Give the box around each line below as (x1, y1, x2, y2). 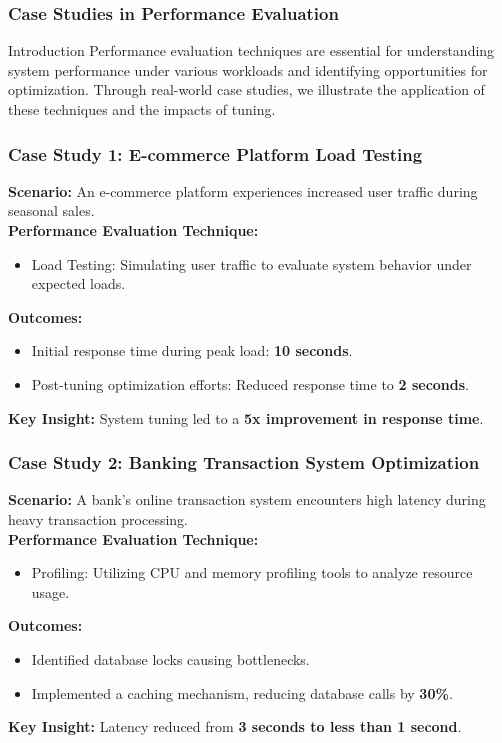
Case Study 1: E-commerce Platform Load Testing (8, 141, 423, 166)
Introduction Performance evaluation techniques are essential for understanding (8, 40, 495, 61)
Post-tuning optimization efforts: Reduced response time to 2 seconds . (31, 373, 470, 394)
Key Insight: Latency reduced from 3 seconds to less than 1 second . (8, 716, 462, 737)
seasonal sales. (8, 200, 95, 221)
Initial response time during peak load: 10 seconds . (31, 340, 353, 361)
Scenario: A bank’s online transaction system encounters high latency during (8, 489, 486, 510)
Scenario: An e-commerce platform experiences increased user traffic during (8, 180, 478, 201)
